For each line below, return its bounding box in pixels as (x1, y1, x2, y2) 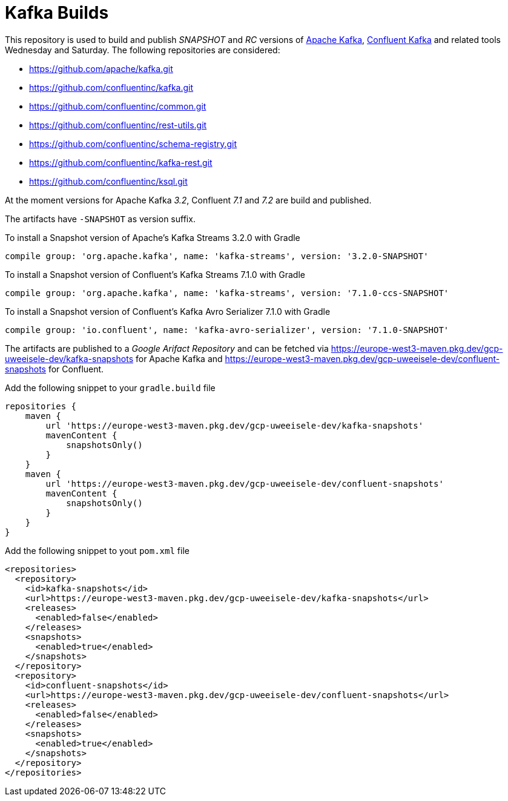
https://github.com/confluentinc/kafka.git (29, 82, 194, 93)
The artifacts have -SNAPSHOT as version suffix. (5, 213, 196, 224)
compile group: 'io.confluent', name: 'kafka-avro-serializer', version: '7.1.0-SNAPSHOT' (5, 325, 449, 335)
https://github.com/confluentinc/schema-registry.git (29, 138, 237, 149)
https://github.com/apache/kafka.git (29, 63, 173, 74)
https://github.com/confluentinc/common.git (29, 101, 206, 111)
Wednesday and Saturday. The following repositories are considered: (5, 44, 280, 55)
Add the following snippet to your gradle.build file (5, 382, 216, 393)
